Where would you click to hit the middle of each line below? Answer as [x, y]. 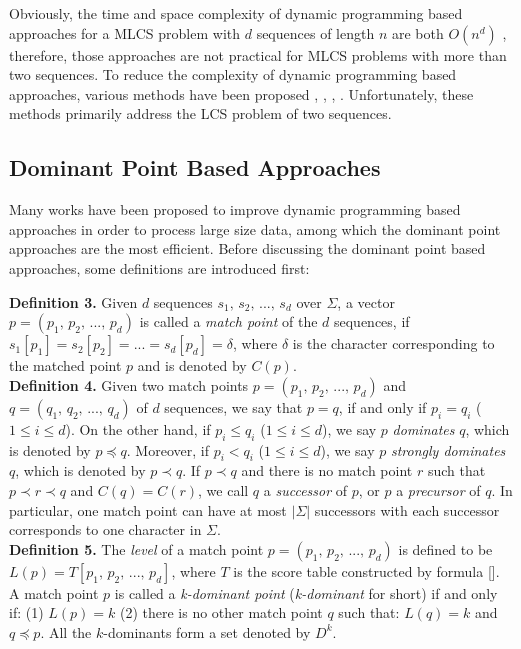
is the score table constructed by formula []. [366, 570]
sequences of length [315, 32]
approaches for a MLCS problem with [125, 32]
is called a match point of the [228, 321]
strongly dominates [448, 449]
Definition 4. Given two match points [129, 384]
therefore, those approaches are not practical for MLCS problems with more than [258, 54]
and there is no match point [327, 470]
